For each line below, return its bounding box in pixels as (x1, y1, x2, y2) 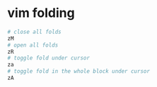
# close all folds (7, 28, 62, 35)
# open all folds (7, 41, 59, 49)
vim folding (7, 5, 76, 21)
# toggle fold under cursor (7, 54, 91, 62)
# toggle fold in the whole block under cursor (7, 68, 151, 75)
